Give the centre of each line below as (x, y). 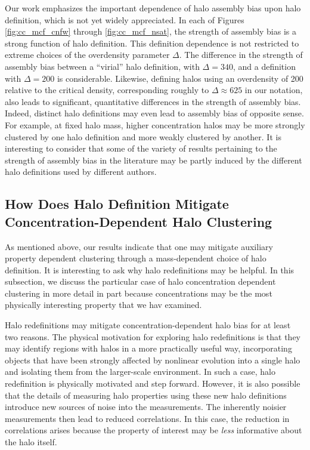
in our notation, (274, 90)
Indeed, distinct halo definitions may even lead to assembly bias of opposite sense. (154, 113)
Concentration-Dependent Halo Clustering (139, 221)
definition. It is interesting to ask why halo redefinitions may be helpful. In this (150, 269)
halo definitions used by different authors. (81, 172)
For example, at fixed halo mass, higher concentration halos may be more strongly (155, 124)
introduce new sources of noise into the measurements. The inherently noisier (146, 407)
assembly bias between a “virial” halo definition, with (102, 66)
